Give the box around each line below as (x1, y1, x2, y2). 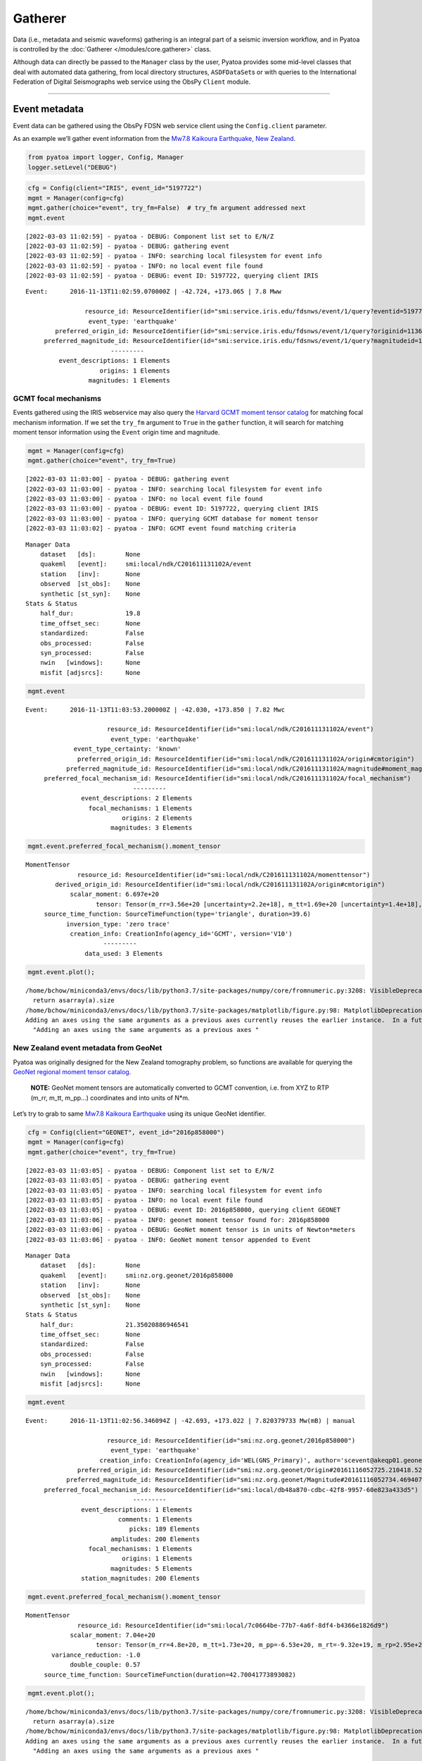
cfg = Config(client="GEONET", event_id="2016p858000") (27, 1128, 225, 1137)
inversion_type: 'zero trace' (65, 920, 170, 928)
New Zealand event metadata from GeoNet (13, 1043, 162, 1053)
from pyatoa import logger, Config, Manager (27, 154, 184, 161)
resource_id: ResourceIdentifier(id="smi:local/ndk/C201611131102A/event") (106, 726, 374, 733)
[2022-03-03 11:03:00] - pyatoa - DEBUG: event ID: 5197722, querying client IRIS (25, 504, 319, 513)
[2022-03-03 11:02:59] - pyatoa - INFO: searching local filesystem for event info (25, 252, 323, 260)
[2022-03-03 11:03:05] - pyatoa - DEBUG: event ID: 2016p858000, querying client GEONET (25, 1206, 341, 1214)
